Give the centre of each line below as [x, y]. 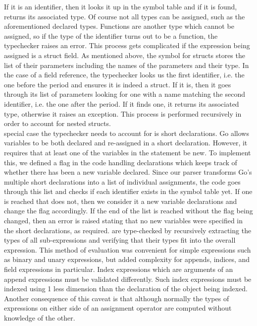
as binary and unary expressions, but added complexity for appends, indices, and [127, 259]
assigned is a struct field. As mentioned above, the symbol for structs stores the [125, 55]
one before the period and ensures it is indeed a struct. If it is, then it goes [118, 84]
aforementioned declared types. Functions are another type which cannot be [119, 26]
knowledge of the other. [40, 318]
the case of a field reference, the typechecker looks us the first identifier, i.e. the [124, 75]
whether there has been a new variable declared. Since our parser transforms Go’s [128, 172]
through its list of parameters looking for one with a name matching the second [125, 94]
